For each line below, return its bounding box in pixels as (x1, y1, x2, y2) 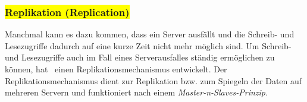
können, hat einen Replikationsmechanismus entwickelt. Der (5, 63, 227, 75)
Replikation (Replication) (5, 4, 130, 19)
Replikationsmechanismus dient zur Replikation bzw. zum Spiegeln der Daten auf (5, 74, 302, 87)
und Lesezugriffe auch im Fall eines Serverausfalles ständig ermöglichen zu (5, 51, 275, 63)
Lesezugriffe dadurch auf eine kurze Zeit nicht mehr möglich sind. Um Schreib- (5, 39, 292, 52)
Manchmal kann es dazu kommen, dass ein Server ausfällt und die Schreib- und (5, 28, 295, 40)
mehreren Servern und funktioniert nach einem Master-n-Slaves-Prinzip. (5, 86, 268, 98)
